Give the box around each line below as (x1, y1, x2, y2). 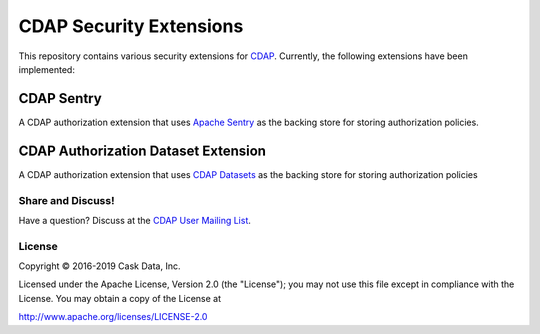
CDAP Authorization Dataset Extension (18, 142, 267, 159)
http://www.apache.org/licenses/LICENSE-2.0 (18, 311, 208, 323)
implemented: (18, 63, 75, 75)
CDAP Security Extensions (18, 15, 244, 37)
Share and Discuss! (18, 193, 115, 207)
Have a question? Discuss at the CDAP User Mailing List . (18, 214, 252, 226)
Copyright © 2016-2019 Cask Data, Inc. (18, 260, 181, 272)
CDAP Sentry (18, 90, 102, 107)
